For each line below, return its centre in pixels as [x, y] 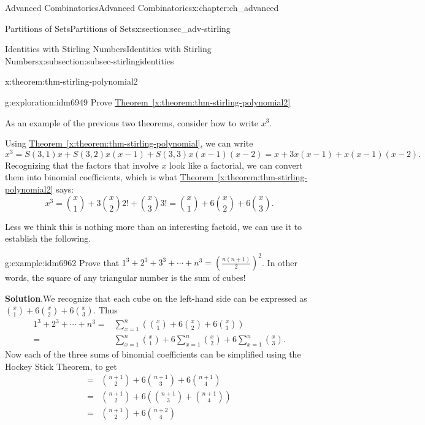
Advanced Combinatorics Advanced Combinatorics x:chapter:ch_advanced [142, 7]
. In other [280, 262]
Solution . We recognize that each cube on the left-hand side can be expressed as [156, 298]
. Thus [105, 310]
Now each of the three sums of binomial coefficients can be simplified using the [153, 354]
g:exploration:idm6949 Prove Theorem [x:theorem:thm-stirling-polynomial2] [148, 101]
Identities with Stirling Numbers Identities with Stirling [108, 49]
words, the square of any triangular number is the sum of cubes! [125, 278]
